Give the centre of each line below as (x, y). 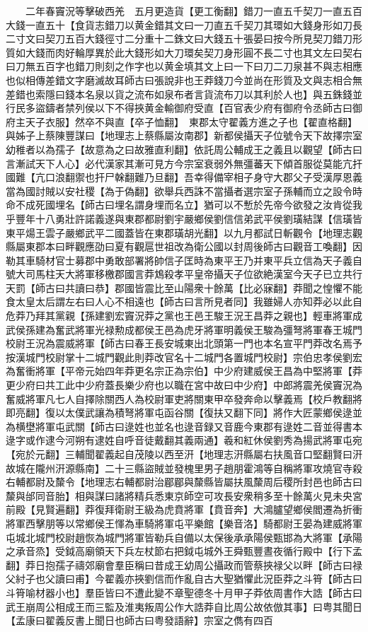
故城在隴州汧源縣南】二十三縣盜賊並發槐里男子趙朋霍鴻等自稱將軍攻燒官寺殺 (184, 468)
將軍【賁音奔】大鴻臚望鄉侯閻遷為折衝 (273, 509)
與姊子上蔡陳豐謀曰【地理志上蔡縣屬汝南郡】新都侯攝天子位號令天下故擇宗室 (184, 135)
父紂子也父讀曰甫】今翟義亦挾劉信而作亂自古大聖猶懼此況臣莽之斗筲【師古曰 (184, 579)
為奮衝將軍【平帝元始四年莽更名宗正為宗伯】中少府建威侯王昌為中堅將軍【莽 (184, 371)
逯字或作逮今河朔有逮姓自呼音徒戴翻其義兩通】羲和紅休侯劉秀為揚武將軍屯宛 (184, 440)
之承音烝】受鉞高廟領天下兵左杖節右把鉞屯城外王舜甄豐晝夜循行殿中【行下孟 (184, 551)
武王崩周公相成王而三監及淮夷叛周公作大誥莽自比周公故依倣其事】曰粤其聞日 (184, 606)
